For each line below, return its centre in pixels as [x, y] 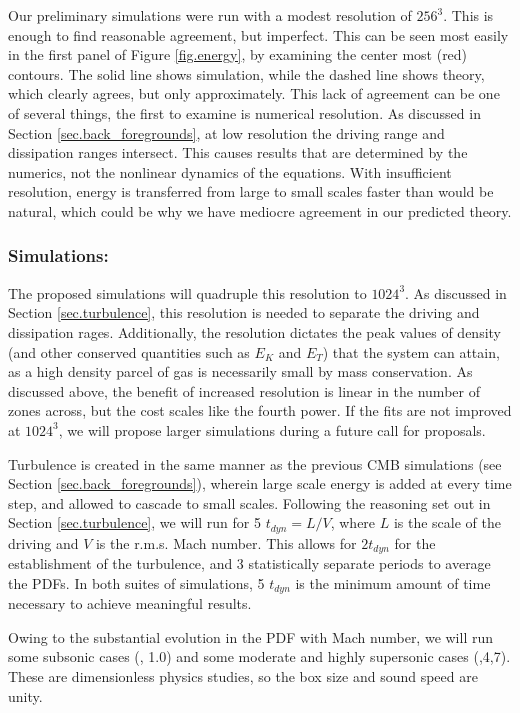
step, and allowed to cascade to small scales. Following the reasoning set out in [249, 502]
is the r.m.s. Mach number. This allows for [226, 542]
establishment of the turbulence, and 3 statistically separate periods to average [249, 563]
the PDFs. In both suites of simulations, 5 [136, 582]
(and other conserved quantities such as [129, 351]
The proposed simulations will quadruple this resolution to [187, 292]
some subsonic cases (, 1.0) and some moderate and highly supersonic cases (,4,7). [259, 656]
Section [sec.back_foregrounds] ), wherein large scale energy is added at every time [260, 483]
